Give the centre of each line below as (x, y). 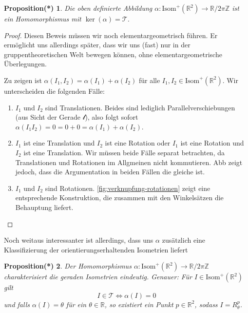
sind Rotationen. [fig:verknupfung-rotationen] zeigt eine (128, 188)
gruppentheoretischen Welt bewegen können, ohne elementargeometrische (113, 54)
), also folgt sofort (112, 117)
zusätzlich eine (184, 240)
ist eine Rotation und (212, 143)
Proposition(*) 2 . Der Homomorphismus (68, 266)
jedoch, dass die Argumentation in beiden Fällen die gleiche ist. (110, 172)
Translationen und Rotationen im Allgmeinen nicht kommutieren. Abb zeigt (129, 162)
